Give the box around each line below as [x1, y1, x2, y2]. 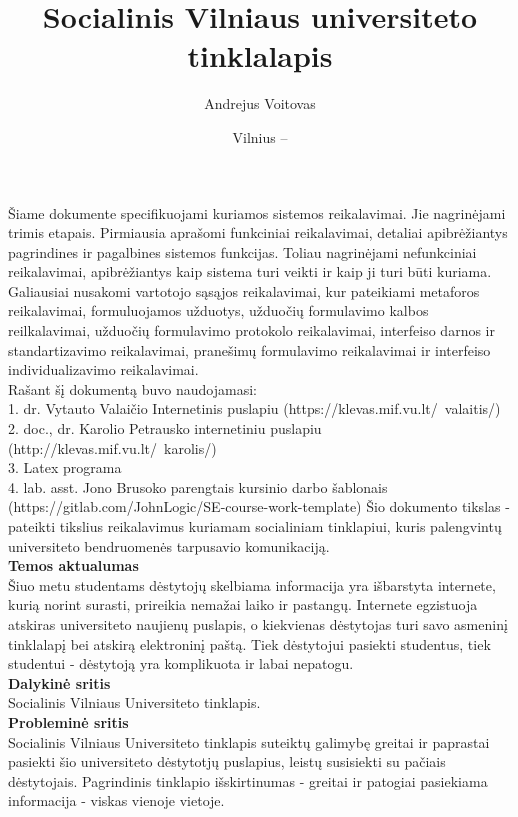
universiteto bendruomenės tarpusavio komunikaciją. [8, 535, 330, 556]
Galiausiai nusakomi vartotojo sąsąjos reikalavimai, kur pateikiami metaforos [8, 280, 480, 301]
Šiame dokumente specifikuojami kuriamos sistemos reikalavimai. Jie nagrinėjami [8, 202, 506, 223]
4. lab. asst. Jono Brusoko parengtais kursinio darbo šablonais [8, 476, 388, 497]
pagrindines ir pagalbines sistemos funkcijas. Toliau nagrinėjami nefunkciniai [8, 241, 477, 262]
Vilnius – [232, 126, 288, 147]
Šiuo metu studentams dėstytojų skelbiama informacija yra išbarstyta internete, [8, 574, 496, 595]
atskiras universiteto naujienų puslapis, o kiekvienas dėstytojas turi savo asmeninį [8, 613, 508, 634]
